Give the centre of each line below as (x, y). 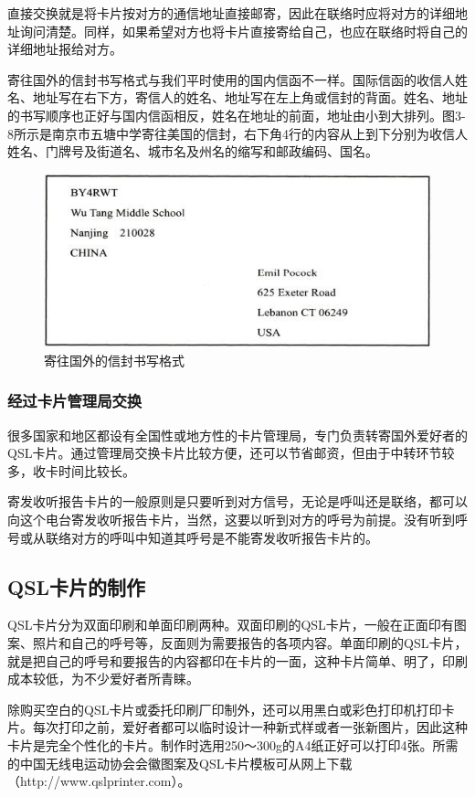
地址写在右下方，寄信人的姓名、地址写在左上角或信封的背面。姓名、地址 (250, 97)
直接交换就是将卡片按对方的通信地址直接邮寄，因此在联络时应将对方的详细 (231, 13)
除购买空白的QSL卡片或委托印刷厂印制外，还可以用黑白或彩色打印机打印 (225, 709)
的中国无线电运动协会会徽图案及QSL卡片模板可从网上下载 (180, 763)
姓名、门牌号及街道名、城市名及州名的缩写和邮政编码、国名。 (193, 151)
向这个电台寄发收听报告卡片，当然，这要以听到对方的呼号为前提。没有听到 (231, 520)
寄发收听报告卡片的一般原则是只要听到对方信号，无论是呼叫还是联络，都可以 (237, 501)
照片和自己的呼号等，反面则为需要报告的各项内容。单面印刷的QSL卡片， (250, 643)
